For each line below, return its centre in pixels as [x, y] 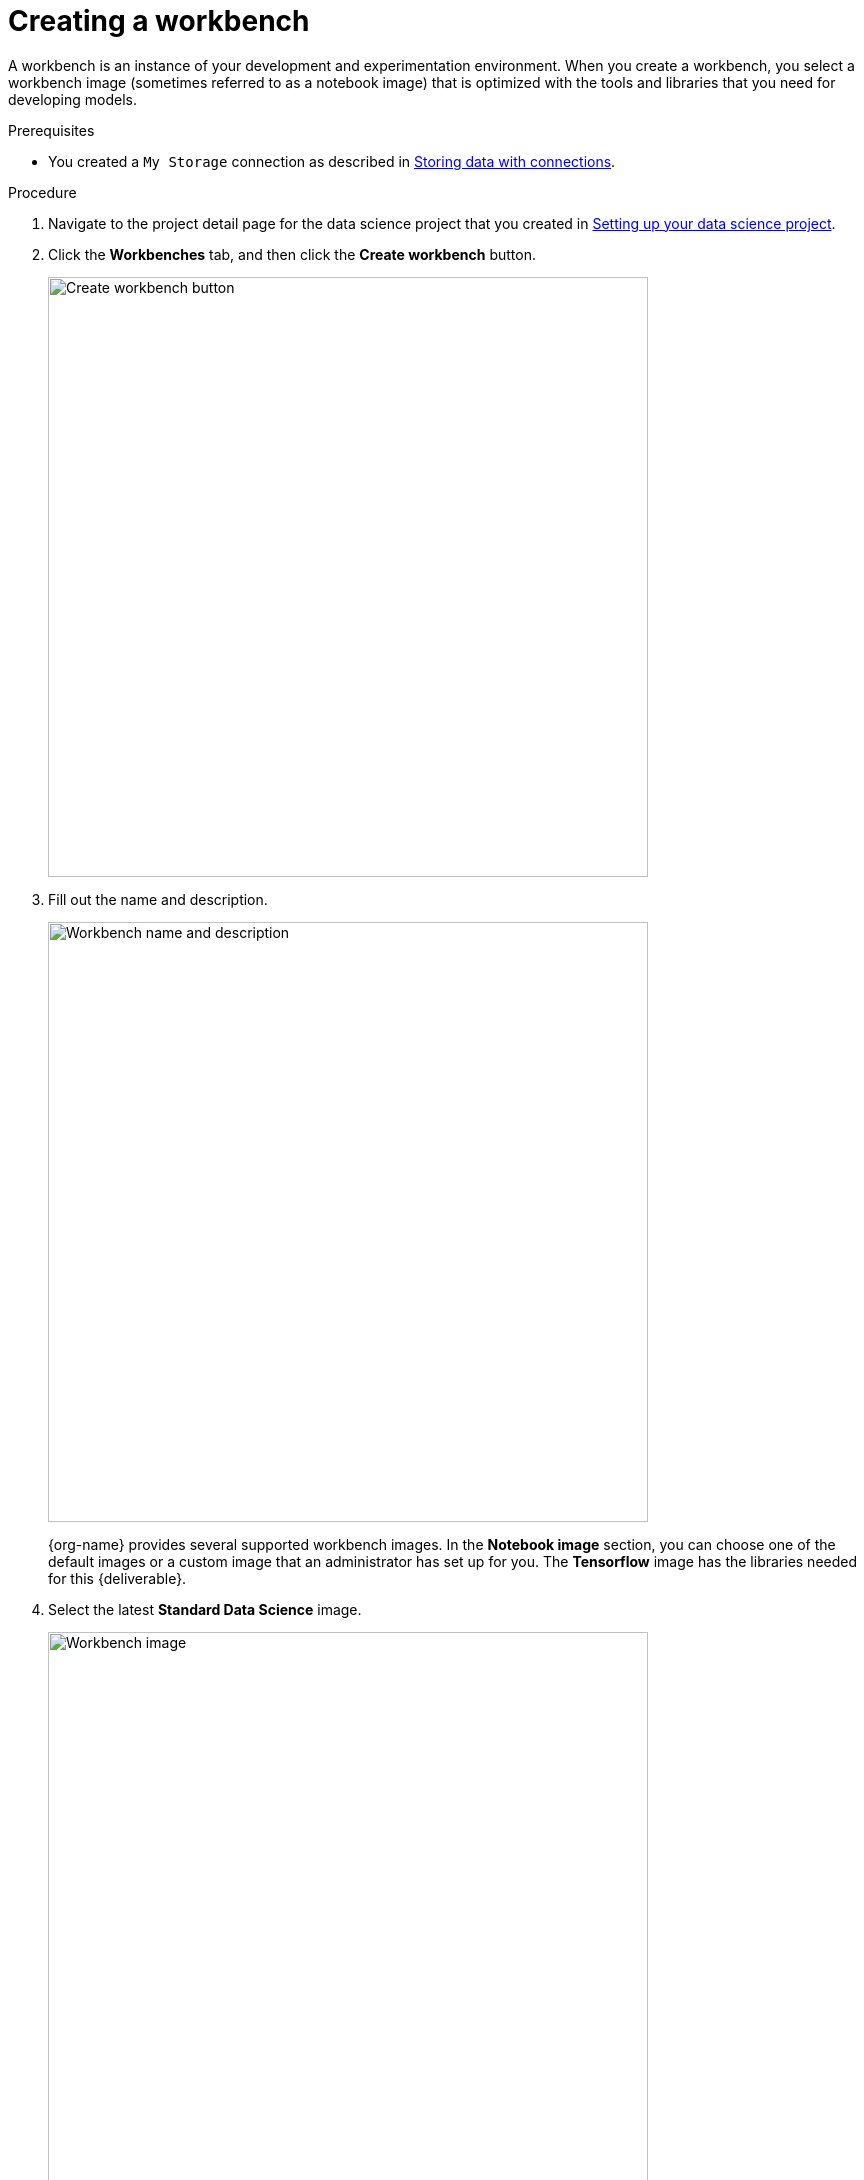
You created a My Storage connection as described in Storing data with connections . [332, 161]
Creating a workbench [159, 21]
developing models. [72, 99]
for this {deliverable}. [117, 1578]
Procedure [42, 192]
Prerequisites [51, 130]
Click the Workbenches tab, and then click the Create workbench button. [292, 254]
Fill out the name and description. [158, 899]
